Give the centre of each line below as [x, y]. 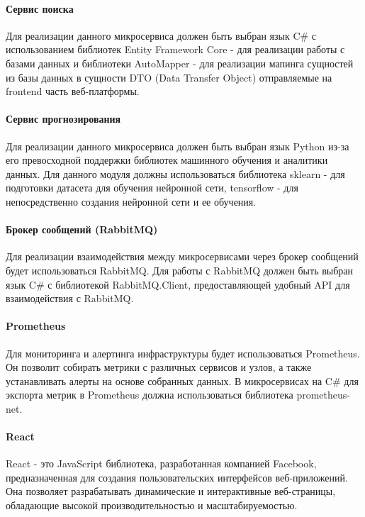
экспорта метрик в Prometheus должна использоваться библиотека [150, 395]
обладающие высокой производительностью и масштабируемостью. [152, 505]
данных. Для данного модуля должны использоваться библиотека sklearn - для [175, 173]
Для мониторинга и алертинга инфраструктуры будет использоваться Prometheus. [183, 353]
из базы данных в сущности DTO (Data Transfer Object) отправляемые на [169, 77]
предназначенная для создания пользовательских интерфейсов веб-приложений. [177, 477]
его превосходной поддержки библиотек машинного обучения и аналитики [167, 160]
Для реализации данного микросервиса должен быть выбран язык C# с [161, 35]
